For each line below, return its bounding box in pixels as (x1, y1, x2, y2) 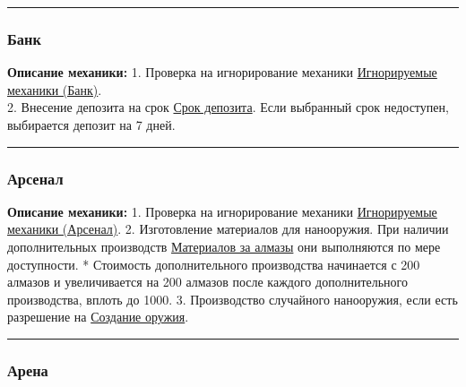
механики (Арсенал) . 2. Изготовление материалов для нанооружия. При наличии (7, 219, 449, 238)
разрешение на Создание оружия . (7, 307, 189, 326)
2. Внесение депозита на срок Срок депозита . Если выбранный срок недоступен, (7, 98, 449, 116)
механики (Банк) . (7, 80, 102, 99)
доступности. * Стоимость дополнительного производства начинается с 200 (7, 254, 420, 273)
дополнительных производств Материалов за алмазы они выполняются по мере (7, 237, 441, 255)
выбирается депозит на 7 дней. (7, 116, 176, 133)
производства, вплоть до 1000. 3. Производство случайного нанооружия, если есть (7, 289, 458, 308)
